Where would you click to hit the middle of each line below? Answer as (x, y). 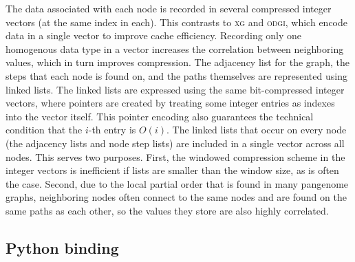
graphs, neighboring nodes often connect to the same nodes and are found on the (176, 197)
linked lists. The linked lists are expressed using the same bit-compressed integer (175, 89)
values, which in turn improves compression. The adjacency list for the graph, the (177, 62)
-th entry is (112, 130)
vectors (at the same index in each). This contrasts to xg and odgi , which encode (176, 22)
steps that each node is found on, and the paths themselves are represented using (176, 75)
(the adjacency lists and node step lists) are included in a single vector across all (175, 143)
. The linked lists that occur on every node (256, 130)
